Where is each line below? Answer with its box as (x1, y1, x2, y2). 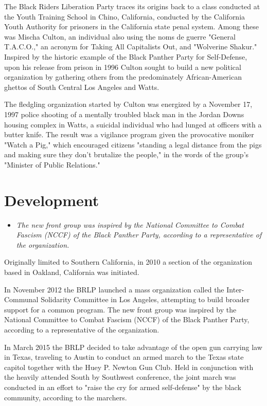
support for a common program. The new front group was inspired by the (4, 304, 237, 315)
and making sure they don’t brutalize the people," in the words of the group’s (4, 149, 249, 160)
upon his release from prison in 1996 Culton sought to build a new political (4, 61, 241, 72)
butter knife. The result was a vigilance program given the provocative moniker (4, 129, 254, 140)
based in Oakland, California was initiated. (4, 267, 139, 277)
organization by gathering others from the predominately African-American (4, 71, 242, 82)
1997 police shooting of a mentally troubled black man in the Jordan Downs (4, 108, 244, 119)
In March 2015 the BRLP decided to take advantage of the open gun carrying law (4, 341, 262, 352)
